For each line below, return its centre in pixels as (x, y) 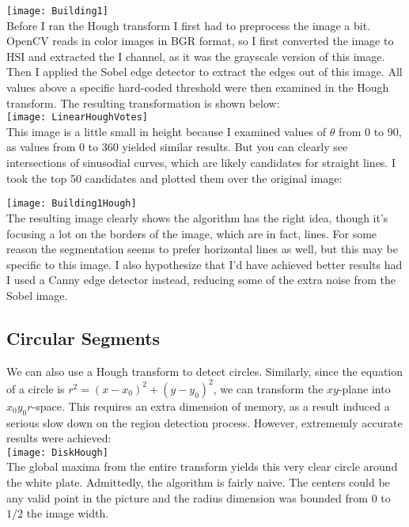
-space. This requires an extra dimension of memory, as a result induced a (211, 406)
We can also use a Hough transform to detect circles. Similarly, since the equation (205, 371)
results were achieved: (59, 438)
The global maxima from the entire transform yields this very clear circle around (202, 466)
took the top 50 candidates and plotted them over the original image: (174, 178)
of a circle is (36, 388)
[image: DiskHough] (57, 452)
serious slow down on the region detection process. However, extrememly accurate (204, 422)
